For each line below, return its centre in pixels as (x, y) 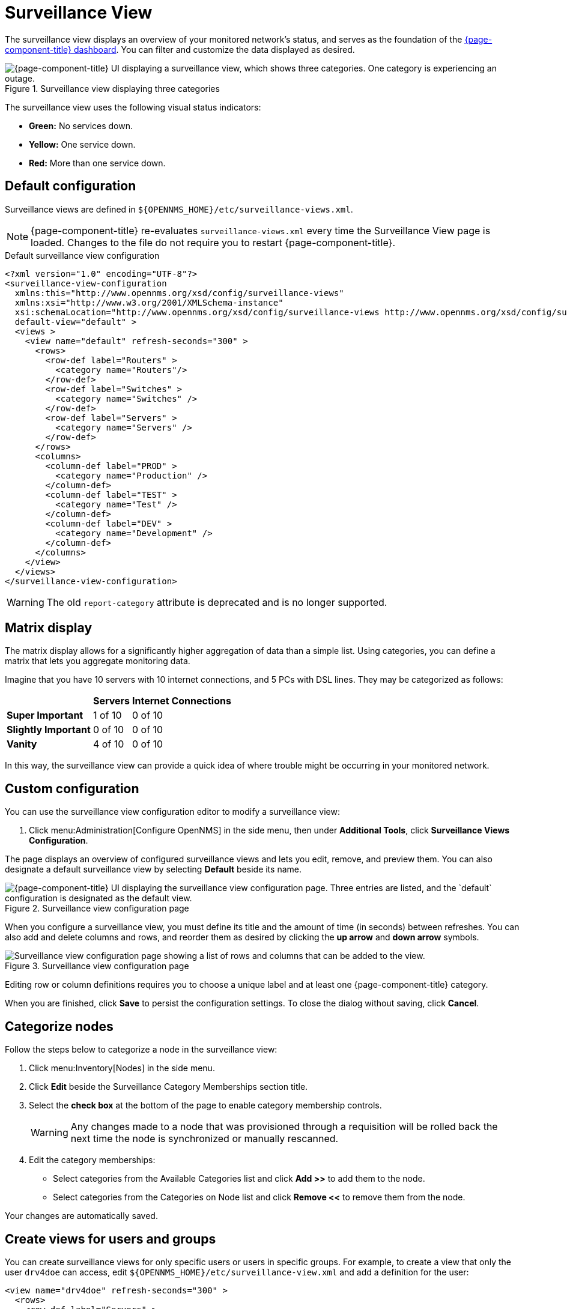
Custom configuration (72, 788)
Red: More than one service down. (97, 163)
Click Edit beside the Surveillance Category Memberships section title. (168, 1087)
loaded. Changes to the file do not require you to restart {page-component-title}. (213, 242)
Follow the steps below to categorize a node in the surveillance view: (141, 1050)
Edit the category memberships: (92, 1160)
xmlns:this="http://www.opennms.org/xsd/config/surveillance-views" (179, 293)
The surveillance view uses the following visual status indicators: (133, 107)
